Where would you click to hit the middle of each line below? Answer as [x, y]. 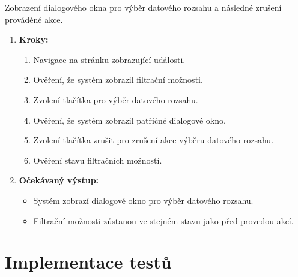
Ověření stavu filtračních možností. [98, 160]
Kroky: [34, 39]
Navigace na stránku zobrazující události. [109, 59]
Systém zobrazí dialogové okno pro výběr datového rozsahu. [143, 200]
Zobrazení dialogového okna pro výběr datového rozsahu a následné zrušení [143, 7]
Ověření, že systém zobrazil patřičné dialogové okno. [129, 120]
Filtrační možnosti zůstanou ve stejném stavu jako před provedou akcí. [163, 220]
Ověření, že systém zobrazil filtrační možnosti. [118, 79]
